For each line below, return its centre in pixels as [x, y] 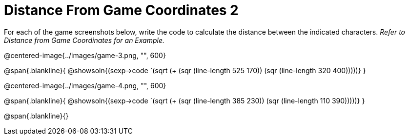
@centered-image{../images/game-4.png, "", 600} [85, 85]
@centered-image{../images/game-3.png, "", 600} [85, 55]
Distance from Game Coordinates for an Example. [84, 40]
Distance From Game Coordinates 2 [121, 10]
